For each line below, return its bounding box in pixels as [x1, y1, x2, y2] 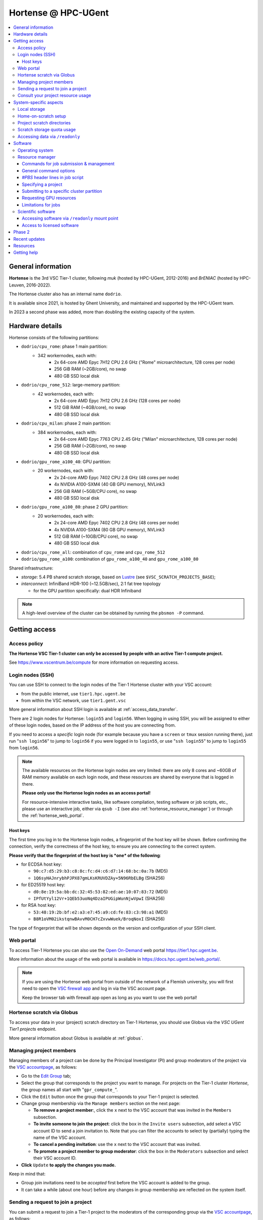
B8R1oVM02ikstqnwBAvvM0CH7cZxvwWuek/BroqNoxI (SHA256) [33, 916, 165, 922]
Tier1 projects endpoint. [9, 1026, 56, 1032]
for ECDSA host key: [21, 861, 62, 867]
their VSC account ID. [33, 1155, 77, 1161]
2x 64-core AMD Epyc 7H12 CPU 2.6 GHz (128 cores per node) [54, 398, 181, 404]
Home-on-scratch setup [18, 113, 66, 119]
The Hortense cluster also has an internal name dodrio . [9, 291, 122, 297]
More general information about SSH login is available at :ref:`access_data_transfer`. [9, 707, 178, 712]
